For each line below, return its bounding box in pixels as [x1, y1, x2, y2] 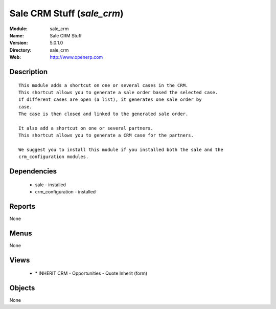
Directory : [9, 47, 32, 53]
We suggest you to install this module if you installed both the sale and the [18, 147, 223, 153]
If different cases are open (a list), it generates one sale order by [18, 97, 202, 102]
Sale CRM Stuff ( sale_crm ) [9, 8, 124, 19]
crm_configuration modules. [18, 154, 89, 160]
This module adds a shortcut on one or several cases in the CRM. [18, 82, 189, 88]
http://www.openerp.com [50, 54, 103, 60]
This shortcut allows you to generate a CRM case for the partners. [18, 133, 194, 138]
